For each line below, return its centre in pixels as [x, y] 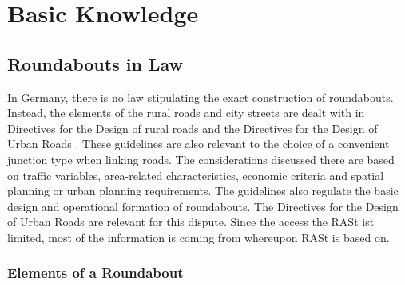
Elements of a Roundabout [95, 273]
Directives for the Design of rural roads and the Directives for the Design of [193, 128]
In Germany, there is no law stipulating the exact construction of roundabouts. [201, 97]
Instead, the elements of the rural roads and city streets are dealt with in [186, 113]
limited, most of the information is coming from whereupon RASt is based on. [199, 237]
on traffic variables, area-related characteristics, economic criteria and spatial [196, 175]
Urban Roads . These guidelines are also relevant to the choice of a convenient [199, 144]
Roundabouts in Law [95, 63]
